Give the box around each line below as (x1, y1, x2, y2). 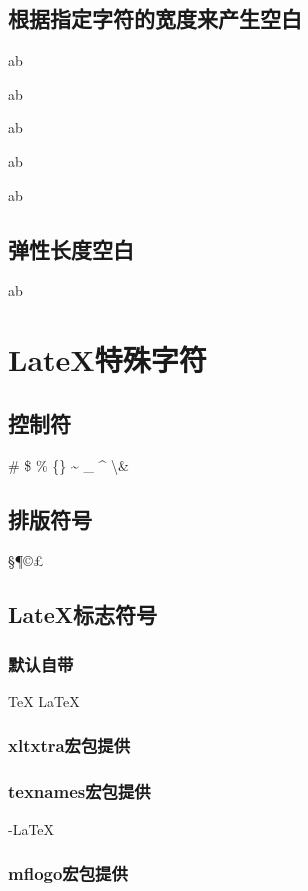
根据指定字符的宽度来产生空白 (8, 3, 302, 34)
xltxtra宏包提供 (8, 733, 131, 758)
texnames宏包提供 (8, 779, 151, 804)
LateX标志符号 (8, 599, 157, 630)
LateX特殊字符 (8, 339, 207, 380)
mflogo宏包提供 (8, 861, 128, 886)
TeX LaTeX (8, 690, 80, 711)
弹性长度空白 (8, 233, 134, 264)
